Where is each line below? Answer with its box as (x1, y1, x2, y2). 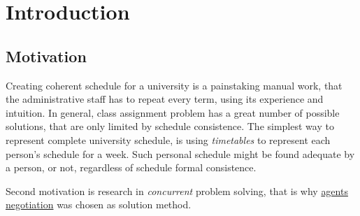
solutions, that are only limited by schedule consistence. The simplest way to (6, 119, 334, 134)
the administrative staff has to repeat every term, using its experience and (6, 92, 324, 106)
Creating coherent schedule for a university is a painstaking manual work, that (6, 78, 343, 92)
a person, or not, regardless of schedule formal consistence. (6, 160, 257, 175)
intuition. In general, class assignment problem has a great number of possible (6, 105, 340, 120)
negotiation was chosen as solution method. (6, 197, 192, 212)
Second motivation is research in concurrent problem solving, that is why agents (6, 183, 348, 198)
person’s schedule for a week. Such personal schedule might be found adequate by (6, 146, 355, 161)
